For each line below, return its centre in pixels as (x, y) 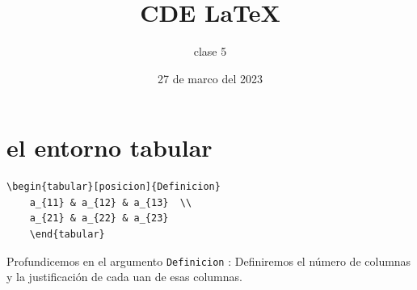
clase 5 (210, 51)
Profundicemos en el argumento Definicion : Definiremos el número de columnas (209, 261)
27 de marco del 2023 (210, 78)
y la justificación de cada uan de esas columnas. (124, 277)
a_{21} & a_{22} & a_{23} (99, 219)
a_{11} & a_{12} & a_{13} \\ (111, 202)
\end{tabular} (67, 235)
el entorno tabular (110, 147)
